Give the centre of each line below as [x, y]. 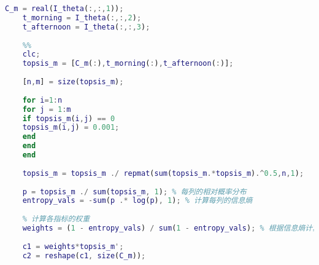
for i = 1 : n [42, 100]
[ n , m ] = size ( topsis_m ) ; [73, 82]
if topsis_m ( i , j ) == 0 [69, 118]
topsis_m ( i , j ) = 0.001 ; [71, 128]
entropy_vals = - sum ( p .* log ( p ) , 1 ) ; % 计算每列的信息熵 [137, 201]
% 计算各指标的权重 [56, 219]
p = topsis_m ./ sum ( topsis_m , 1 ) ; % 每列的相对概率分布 [134, 192]
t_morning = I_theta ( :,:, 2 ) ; [82, 18]
